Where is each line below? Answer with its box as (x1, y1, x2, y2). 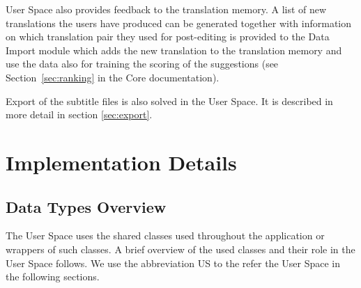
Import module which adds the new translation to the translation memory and (6, 42, 342, 57)
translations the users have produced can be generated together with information (6, 15, 352, 30)
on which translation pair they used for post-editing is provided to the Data (6, 29, 330, 44)
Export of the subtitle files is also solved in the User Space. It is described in (6, 93, 333, 108)
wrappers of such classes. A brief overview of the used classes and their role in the (6, 241, 355, 256)
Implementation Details (6, 147, 237, 176)
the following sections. (6, 269, 100, 284)
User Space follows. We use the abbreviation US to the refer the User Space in (6, 255, 340, 270)
